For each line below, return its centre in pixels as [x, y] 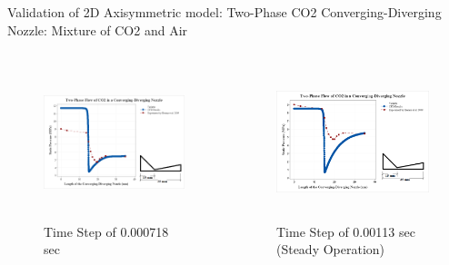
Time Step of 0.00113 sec [345, 231]
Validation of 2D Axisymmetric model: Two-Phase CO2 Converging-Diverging [224, 12]
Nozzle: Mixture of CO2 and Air [98, 29]
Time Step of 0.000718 [106, 231]
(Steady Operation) [330, 249]
